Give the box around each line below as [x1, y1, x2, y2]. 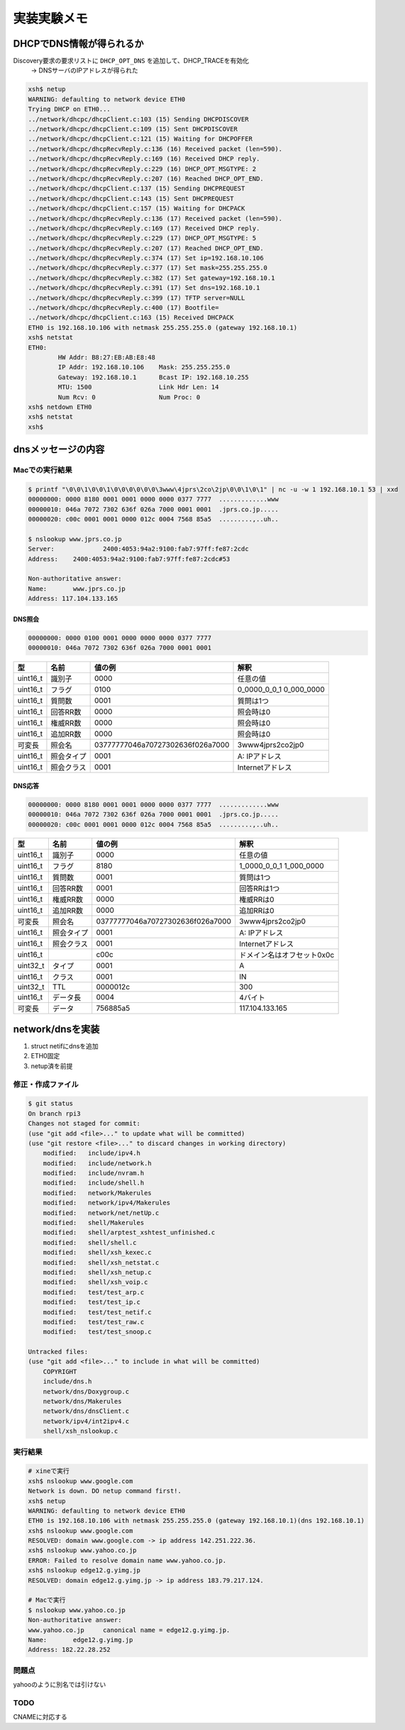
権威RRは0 [238, 894, 274, 904]
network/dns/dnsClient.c [43, 1407, 130, 1415]
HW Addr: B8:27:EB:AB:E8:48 [57, 353, 156, 361]
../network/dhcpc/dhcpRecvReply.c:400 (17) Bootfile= [28, 304, 219, 312]
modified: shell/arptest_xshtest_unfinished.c [43, 1229, 216, 1237]
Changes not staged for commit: [28, 1119, 141, 1128]
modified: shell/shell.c [43, 1238, 138, 1246]
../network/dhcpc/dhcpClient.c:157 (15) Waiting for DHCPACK [28, 204, 245, 213]
